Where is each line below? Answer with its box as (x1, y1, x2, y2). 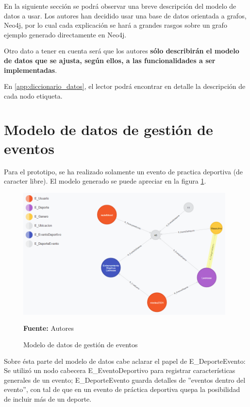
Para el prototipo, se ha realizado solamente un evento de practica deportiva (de (4, 166, 243, 176)
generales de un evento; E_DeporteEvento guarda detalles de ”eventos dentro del (4, 374, 246, 385)
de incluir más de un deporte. (4, 394, 92, 404)
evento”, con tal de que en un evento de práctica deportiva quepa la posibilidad (4, 384, 240, 394)
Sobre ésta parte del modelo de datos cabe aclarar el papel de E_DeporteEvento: (4, 356, 246, 366)
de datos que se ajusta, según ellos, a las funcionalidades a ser (4, 55, 216, 65)
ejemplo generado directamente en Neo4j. (4, 29, 127, 39)
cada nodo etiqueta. (4, 90, 63, 101)
